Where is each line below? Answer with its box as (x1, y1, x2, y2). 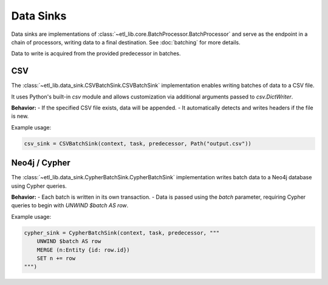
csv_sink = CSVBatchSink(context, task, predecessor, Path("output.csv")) (24, 140, 252, 147)
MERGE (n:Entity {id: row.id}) (36, 246, 130, 253)
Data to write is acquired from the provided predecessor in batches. (11, 50, 182, 57)
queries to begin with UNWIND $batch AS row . (11, 202, 129, 209)
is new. (11, 112, 29, 120)
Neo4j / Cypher (11, 158, 71, 168)
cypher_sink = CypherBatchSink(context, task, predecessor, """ (24, 229, 220, 236)
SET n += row (36, 255, 76, 261)
